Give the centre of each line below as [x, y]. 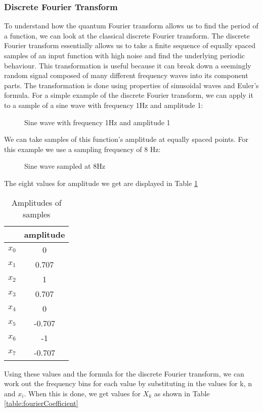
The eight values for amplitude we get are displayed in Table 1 [101, 183]
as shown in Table [182, 393]
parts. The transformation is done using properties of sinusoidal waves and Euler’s [131, 85]
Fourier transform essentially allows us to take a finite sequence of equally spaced [130, 45]
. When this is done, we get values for [82, 393]
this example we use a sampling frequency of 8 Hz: [82, 149]
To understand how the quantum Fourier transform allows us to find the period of [131, 26]
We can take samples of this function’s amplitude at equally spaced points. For [126, 139]
